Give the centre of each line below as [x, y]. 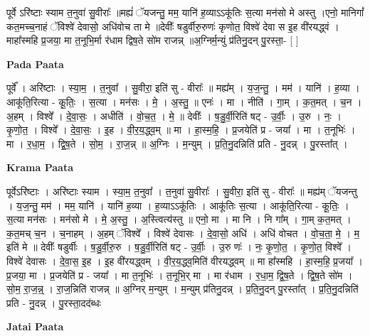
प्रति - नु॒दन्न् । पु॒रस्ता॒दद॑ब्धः [54, 302]
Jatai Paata [35, 326]
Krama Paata [40, 167]
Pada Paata [35, 64]
